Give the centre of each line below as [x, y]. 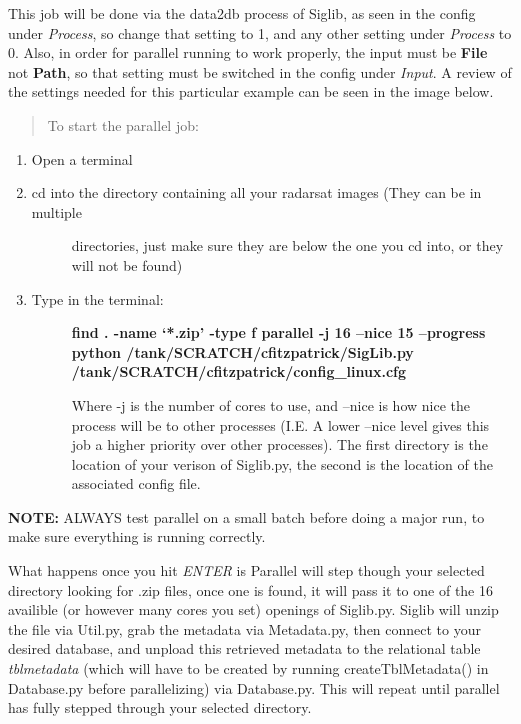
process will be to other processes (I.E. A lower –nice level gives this [280, 424]
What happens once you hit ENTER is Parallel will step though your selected [246, 570]
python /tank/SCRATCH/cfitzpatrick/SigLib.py [242, 351]
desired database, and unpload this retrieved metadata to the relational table [244, 648]
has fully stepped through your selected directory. [160, 707]
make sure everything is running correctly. [137, 536]
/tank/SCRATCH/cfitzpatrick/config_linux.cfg [239, 371]
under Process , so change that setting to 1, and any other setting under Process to [260, 32]
